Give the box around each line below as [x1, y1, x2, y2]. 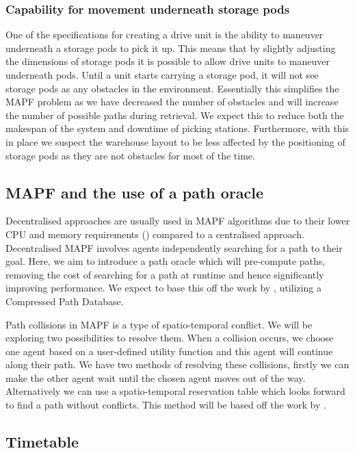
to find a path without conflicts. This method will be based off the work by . [5, 398, 326, 412]
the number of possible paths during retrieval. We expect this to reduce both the [5, 107, 344, 122]
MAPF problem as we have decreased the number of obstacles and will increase [5, 94, 339, 109]
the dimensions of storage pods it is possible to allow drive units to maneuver [5, 54, 330, 68]
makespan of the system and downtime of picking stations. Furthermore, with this [5, 121, 350, 135]
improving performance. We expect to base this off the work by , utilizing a [5, 281, 321, 295]
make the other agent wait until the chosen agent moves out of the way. [5, 370, 306, 385]
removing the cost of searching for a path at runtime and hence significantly [5, 267, 324, 281]
